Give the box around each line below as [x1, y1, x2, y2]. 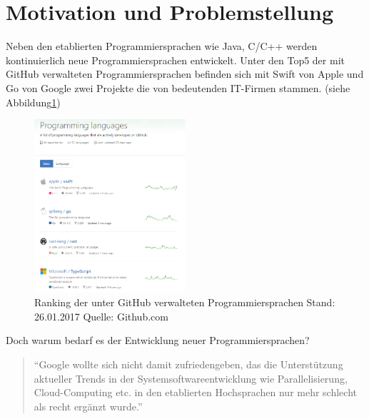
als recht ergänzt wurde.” [34, 398, 143, 413]
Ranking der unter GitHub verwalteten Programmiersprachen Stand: [34, 295, 335, 310]
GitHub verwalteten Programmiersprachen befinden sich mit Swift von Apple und [6, 66, 364, 81]
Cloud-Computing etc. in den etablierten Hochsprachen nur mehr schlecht [34, 385, 357, 400]
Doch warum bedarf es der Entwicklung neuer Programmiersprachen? [6, 333, 310, 348]
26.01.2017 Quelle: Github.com [34, 308, 168, 323]
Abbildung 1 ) [6, 94, 61, 109]
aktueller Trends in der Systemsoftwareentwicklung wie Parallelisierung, [34, 370, 348, 385]
